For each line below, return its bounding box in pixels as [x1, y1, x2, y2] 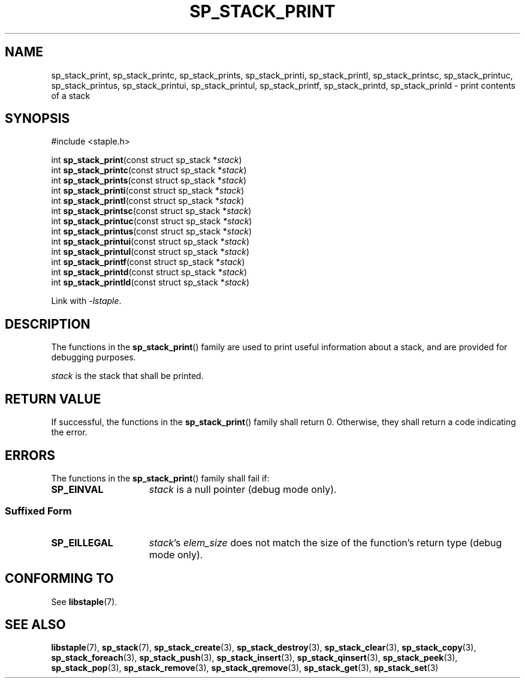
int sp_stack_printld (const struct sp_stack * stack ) [51, 277, 250, 288]
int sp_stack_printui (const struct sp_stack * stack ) [51, 236, 249, 247]
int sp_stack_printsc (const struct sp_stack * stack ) [51, 206, 252, 216]
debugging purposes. [51, 352, 136, 363]
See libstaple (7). [51, 596, 117, 607]
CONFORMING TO [5, 571, 114, 586]
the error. [51, 427, 87, 438]
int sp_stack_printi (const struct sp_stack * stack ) [51, 185, 245, 196]
